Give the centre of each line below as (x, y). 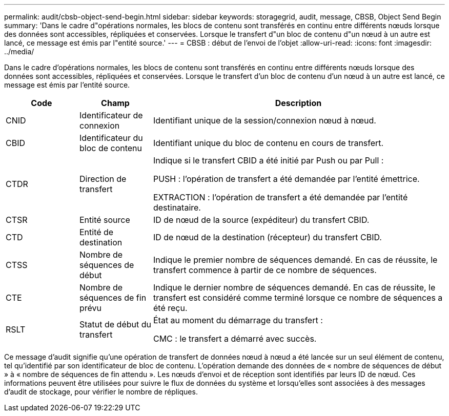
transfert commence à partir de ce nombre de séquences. (265, 270)
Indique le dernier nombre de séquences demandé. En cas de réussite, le (294, 287)
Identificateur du (111, 138)
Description (298, 103)
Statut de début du (115, 324)
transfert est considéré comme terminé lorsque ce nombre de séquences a (298, 298)
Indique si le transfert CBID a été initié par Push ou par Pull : (268, 160)
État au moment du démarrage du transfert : (238, 320)
